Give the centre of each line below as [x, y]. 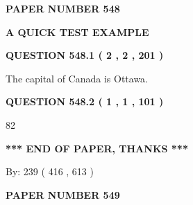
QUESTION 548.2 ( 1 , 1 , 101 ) [85, 101]
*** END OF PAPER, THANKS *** [97, 148]
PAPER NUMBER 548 [63, 8]
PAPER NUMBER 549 [63, 194]
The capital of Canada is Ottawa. [77, 78]
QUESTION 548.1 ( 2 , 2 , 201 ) [85, 55]
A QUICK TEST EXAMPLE [77, 32]
